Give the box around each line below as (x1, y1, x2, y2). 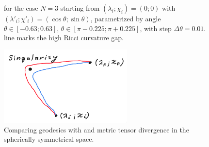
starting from (60, 3, 100, 13)
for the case (4, 3, 38, 13)
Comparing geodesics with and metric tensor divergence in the (4, 124, 189, 134)
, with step (140, 23, 172, 33)
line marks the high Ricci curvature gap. (4, 33, 124, 43)
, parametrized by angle (90, 14, 161, 23)
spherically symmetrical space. (4, 134, 94, 144)
